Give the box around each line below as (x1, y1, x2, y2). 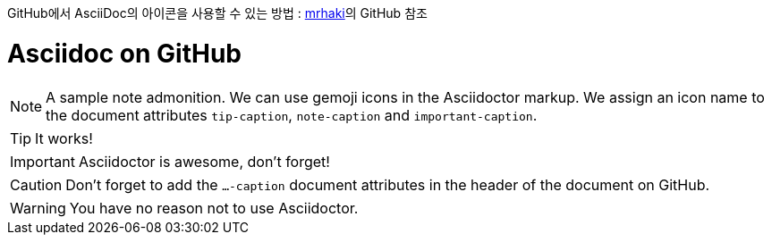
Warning (10, 198, 66, 217)
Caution (10, 175, 63, 194)
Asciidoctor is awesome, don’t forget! (78, 152, 330, 171)
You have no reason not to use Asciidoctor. (69, 198, 359, 217)
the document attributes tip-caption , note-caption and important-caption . (46, 105, 538, 124)
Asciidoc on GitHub (7, 38, 242, 69)
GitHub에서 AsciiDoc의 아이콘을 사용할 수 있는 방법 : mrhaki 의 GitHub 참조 (7, 5, 428, 21)
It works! (35, 129, 93, 147)
